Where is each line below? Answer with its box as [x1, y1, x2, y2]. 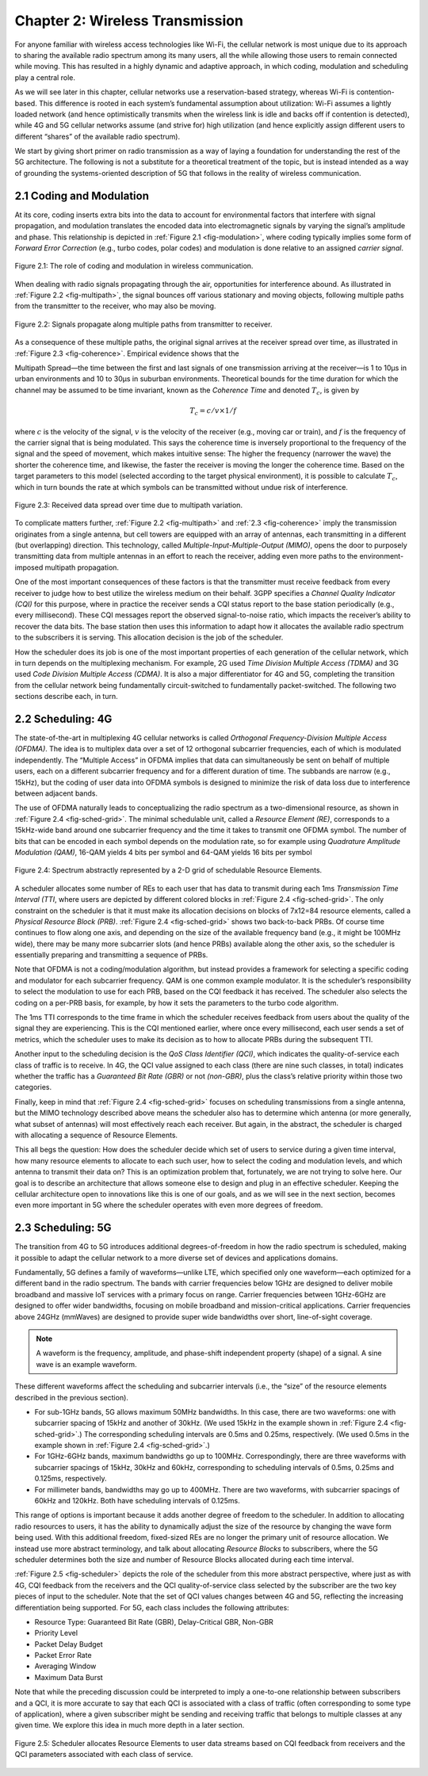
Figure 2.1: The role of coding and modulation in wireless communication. [14, 262, 254, 271]
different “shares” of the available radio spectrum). [14, 132, 181, 141]
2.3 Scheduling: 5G [14, 1221, 112, 1235]
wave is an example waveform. [36, 1359, 138, 1369]
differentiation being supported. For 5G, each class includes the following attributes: [14, 1602, 289, 1612]
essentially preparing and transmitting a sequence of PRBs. [14, 950, 208, 960]
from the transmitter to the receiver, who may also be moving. [14, 301, 216, 311]
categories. [14, 1083, 52, 1092]
